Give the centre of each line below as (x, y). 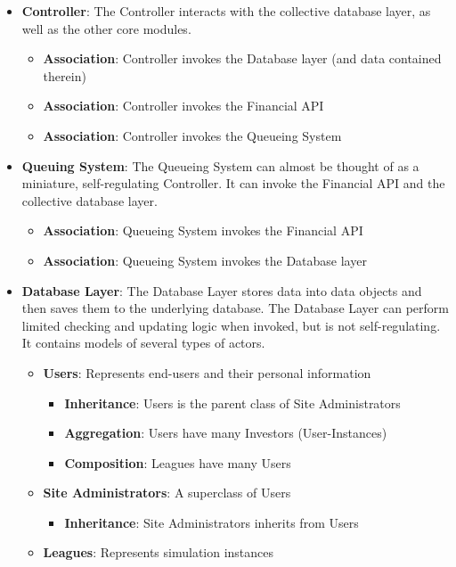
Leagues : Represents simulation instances (159, 552)
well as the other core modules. (106, 28)
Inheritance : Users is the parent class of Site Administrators (232, 403)
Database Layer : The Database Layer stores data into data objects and (222, 290)
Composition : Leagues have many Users (178, 462)
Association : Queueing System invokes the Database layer (205, 260)
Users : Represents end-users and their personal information (207, 372)
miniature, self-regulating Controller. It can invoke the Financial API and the (233, 183)
